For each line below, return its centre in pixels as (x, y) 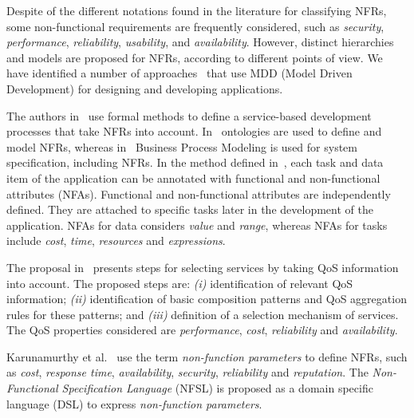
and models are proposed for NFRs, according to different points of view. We (195, 57)
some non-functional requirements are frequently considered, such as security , (195, 26)
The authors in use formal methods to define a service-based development (189, 115)
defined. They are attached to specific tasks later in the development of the (190, 209)
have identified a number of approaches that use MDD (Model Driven (179, 73)
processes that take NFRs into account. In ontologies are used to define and (194, 131)
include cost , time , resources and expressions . (116, 241)
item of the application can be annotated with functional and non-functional (193, 177)
